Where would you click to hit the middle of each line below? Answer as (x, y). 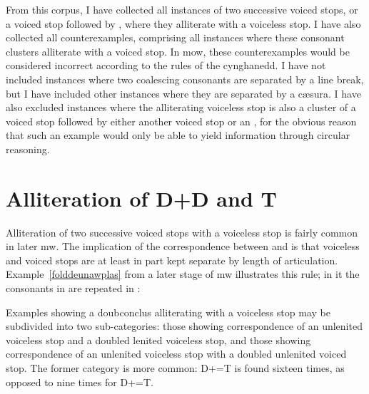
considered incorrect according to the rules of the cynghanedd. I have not (166, 65)
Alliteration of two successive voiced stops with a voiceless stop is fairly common (182, 232)
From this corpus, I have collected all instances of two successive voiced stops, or (182, 9)
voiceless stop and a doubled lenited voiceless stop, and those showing (158, 339)
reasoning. (28, 149)
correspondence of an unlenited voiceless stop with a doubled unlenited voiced (176, 354)
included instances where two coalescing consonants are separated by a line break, (185, 79)
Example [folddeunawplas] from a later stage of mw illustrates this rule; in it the (183, 274)
